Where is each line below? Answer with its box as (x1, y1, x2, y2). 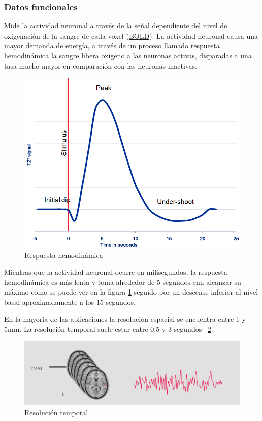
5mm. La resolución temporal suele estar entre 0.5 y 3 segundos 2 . (4, 323, 213, 334)
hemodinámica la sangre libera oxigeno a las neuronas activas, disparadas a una (4, 50, 252, 60)
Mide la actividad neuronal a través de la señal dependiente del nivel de (4, 20, 227, 31)
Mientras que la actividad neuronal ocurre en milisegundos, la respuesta (4, 267, 227, 277)
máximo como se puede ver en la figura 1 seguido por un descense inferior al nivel (4, 286, 258, 297)
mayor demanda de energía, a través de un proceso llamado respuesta (4, 40, 220, 51)
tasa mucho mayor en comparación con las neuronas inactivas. (4, 60, 197, 71)
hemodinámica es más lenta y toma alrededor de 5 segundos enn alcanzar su (4, 276, 241, 287)
